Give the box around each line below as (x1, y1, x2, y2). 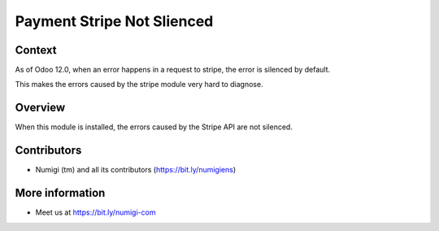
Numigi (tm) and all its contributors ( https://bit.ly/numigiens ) (35, 165, 237, 175)
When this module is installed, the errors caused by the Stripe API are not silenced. (15, 122, 293, 132)
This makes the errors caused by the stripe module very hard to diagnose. (15, 80, 263, 89)
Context (15, 43, 57, 57)
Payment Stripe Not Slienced (15, 12, 214, 30)
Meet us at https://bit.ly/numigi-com (35, 207, 156, 217)
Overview (15, 101, 66, 115)
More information (15, 186, 106, 200)
